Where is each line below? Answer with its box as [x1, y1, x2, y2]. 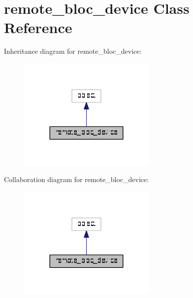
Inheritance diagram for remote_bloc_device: [4, 46, 142, 56]
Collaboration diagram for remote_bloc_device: [4, 174, 149, 185]
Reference [4, 17, 72, 37]
